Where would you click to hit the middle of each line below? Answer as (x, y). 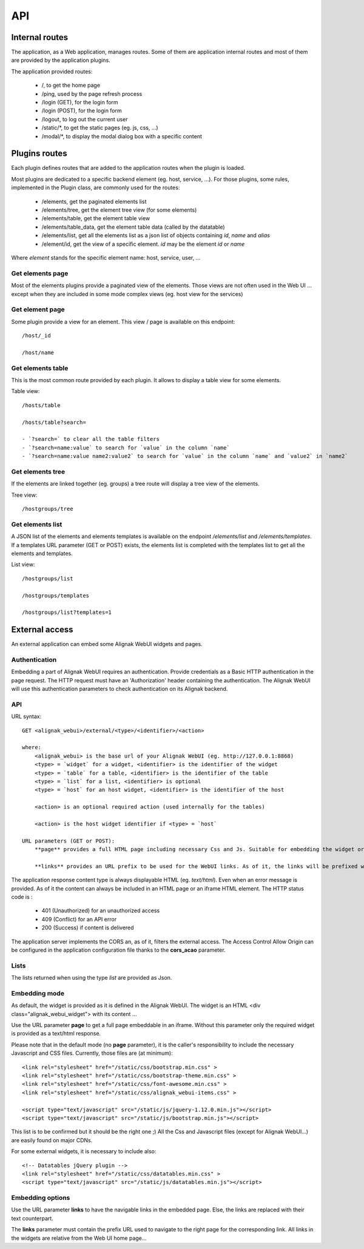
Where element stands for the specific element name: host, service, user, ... (106, 258)
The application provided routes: (52, 71)
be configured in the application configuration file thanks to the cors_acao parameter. (118, 950)
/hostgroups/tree (48, 509)
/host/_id (36, 336)
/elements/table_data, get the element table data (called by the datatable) (133, 227)
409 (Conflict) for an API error (79, 919)
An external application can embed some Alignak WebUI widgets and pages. (107, 644)
